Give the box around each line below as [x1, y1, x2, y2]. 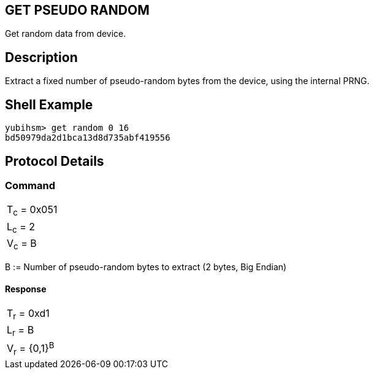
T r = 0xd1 [7, 307, 50, 322]
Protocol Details [5, 153, 104, 169]
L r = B [7, 324, 34, 338]
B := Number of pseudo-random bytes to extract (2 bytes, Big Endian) [5, 261, 287, 272]
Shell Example [5, 96, 93, 112]
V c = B [7, 236, 37, 251]
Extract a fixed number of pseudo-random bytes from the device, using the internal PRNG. [5, 76, 370, 87]
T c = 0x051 [7, 203, 58, 218]
